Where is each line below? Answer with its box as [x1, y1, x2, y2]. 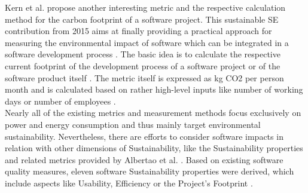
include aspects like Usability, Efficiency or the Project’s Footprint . [5, 176, 253, 189]
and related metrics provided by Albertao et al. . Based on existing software [5, 153, 283, 166]
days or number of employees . [5, 94, 116, 107]
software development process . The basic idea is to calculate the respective [5, 48, 280, 60]
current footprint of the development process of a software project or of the [5, 59, 280, 72]
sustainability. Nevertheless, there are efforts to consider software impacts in [5, 130, 283, 142]
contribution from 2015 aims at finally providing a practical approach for [5, 24, 272, 37]
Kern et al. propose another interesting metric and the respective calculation [5, 1, 286, 13]
